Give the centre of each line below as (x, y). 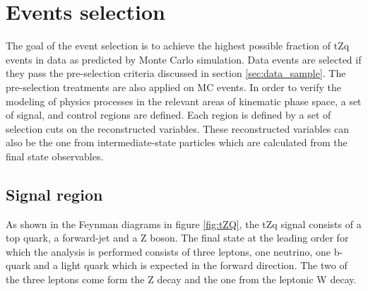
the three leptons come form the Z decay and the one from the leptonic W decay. (181, 279)
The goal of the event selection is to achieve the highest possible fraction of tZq (178, 46)
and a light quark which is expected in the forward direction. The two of (190, 265)
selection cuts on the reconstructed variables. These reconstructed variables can (178, 128)
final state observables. (55, 156)
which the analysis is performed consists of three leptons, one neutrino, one (168, 251)
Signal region (54, 194)
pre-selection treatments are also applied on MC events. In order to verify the (173, 87)
